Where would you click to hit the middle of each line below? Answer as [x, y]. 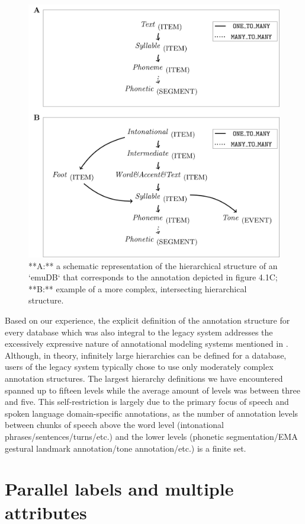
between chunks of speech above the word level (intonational [115, 425]
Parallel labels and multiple [119, 489]
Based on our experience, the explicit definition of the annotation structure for [147, 320]
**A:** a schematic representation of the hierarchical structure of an [153, 265]
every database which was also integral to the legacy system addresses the [139, 332]
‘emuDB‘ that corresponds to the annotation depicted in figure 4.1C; [153, 277]
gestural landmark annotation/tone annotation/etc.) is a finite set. [126, 448]
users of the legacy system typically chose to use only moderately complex [139, 367]
